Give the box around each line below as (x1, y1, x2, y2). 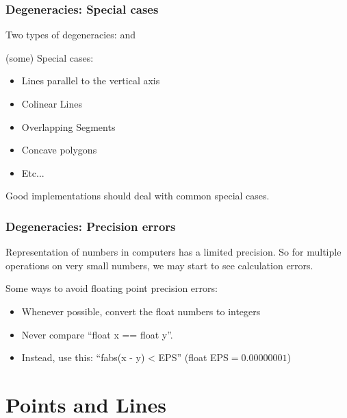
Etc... (21, 165, 44, 180)
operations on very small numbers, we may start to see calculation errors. (5, 258, 313, 272)
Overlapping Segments (21, 119, 116, 134)
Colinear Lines (21, 97, 82, 110)
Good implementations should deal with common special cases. (5, 188, 270, 203)
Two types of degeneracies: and (5, 27, 136, 42)
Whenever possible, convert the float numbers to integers (21, 304, 261, 318)
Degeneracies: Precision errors (5, 217, 176, 234)
